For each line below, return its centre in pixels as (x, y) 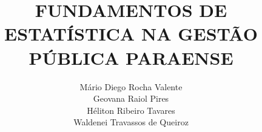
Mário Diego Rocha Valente (131, 86)
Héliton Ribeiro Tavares (131, 110)
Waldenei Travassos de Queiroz (131, 122)
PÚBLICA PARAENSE (131, 57)
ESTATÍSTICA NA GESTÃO (131, 34)
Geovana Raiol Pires (131, 98)
